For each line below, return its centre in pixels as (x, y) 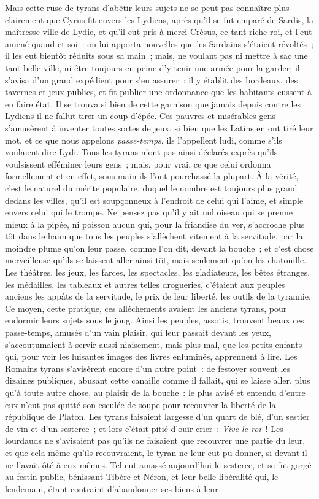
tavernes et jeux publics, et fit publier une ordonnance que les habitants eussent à (158, 92)
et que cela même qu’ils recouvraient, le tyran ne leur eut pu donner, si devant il (156, 452)
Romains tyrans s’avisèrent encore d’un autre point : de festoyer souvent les (148, 368)
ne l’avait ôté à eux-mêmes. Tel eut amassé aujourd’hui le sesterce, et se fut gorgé (158, 464)
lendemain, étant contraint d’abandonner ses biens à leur (112, 488)
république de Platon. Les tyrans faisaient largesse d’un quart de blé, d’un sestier (157, 416)
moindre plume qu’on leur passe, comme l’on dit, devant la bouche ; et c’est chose (159, 248)
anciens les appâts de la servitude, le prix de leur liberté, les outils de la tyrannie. (158, 296)
